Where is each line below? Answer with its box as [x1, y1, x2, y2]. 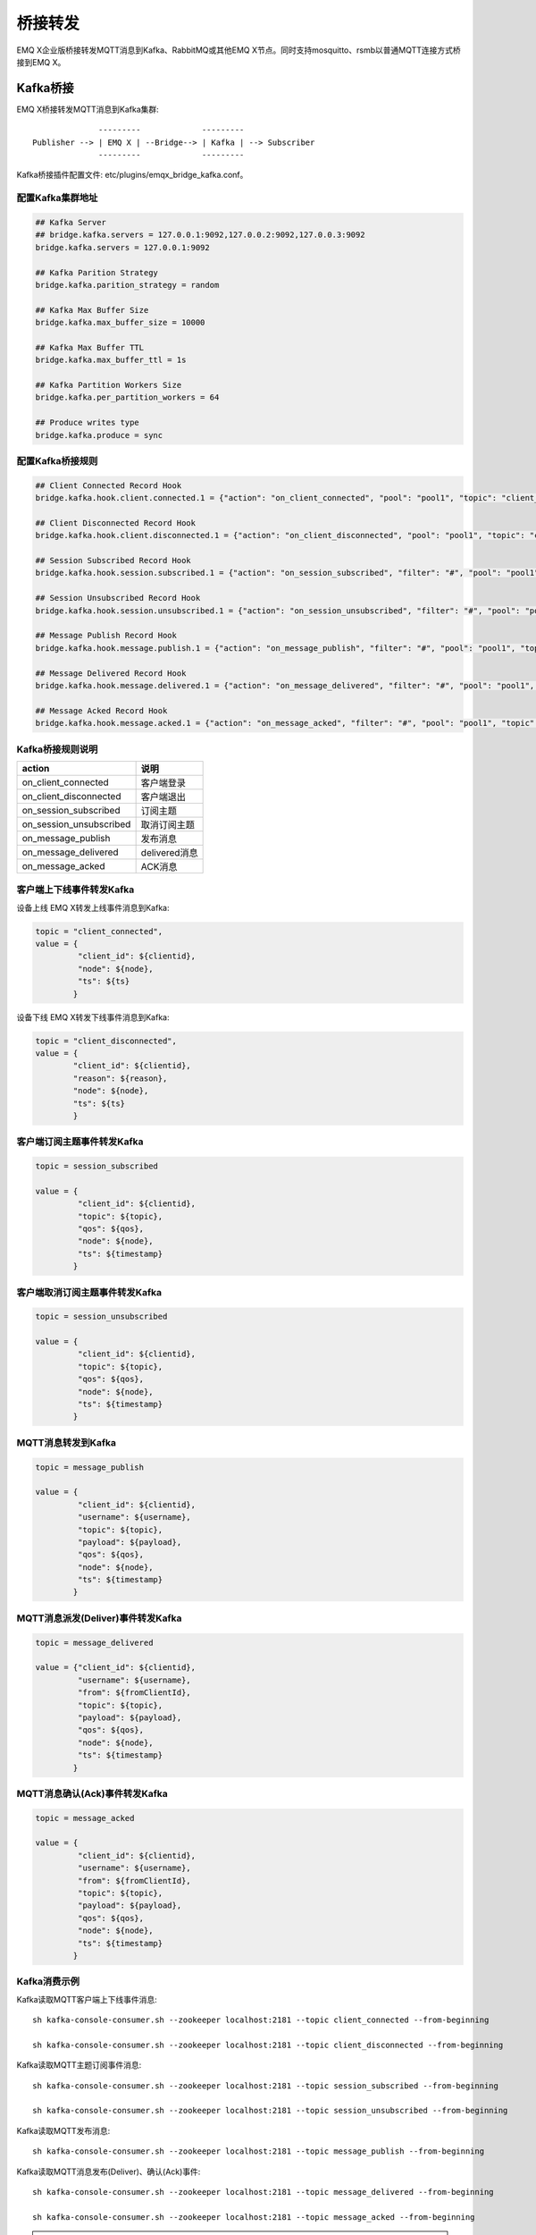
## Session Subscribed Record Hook [35, 555, 191, 566]
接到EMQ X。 [16, 56, 66, 67]
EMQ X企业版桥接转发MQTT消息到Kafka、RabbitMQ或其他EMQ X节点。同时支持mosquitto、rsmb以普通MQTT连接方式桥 [16, 45, 461, 55]
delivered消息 [140, 846, 198, 858]
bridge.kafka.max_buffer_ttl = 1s [35, 355, 187, 366]
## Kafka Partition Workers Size [35, 380, 182, 391]
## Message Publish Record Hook [35, 630, 178, 641]
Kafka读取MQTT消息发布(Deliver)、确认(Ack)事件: [16, 2166, 201, 2177]
